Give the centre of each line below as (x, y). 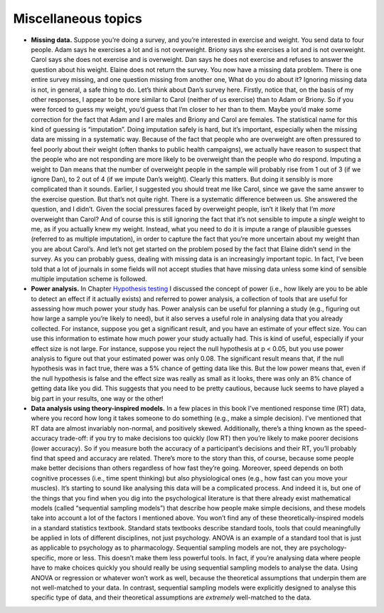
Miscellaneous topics (78, 19)
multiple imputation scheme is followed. (89, 278)
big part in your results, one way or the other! (97, 398)
